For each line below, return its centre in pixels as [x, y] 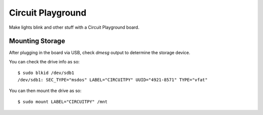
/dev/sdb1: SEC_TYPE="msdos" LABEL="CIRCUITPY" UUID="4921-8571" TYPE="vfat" [113, 80]
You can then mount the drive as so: [45, 91]
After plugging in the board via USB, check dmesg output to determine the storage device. [100, 53]
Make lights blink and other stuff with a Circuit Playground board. [74, 27]
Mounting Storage [37, 41]
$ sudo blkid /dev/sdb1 [46, 73]
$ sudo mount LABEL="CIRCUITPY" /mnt [63, 102]
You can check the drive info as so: [44, 61]
